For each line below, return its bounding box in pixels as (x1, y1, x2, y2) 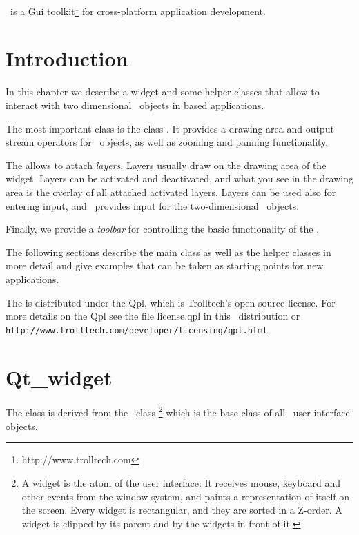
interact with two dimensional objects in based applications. (6, 97, 264, 112)
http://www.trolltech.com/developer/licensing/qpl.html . (6, 322, 271, 336)
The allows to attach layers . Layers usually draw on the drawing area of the (6, 157, 327, 172)
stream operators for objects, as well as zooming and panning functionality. (6, 135, 329, 149)
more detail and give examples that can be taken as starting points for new (6, 258, 324, 273)
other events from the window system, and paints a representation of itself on (21, 489, 350, 503)
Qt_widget (6, 362, 113, 391)
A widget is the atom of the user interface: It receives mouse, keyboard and (21, 475, 341, 489)
